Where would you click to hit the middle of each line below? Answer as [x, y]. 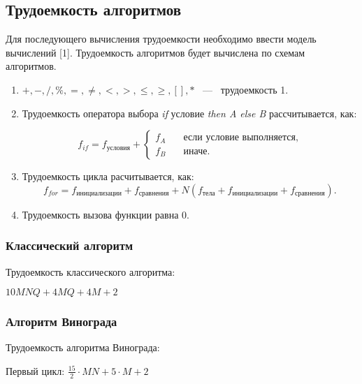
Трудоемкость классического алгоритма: [90, 271]
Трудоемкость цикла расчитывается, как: [108, 176]
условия [118, 148]
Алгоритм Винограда [61, 322]
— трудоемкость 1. [246, 89]
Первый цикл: [35, 370]
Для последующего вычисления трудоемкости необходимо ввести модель [161, 39]
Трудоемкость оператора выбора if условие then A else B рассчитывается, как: [189, 113]
